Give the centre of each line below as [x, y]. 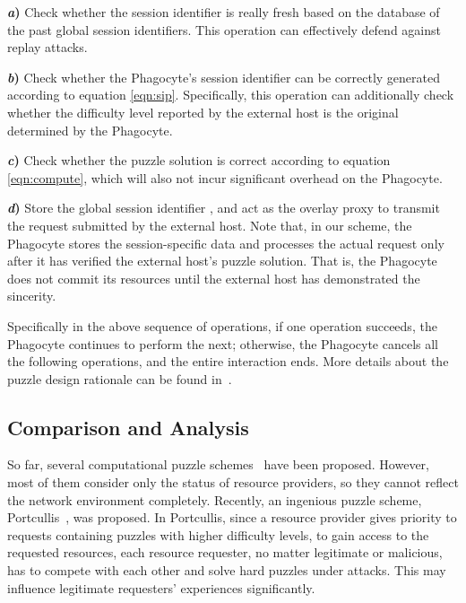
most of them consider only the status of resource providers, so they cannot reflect [233, 482]
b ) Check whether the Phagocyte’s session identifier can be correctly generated [224, 77]
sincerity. [32, 296]
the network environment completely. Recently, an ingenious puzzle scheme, [215, 499]
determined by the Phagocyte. [90, 130]
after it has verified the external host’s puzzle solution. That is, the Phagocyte [222, 261]
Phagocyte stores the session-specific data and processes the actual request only [226, 243]
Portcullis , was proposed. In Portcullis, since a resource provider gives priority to [232, 517]
